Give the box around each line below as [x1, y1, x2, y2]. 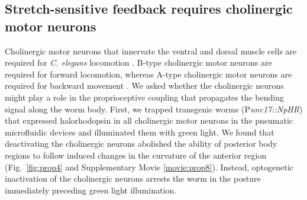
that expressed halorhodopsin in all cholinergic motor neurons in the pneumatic [5, 114, 293, 127]
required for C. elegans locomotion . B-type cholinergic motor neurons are [5, 56, 272, 69]
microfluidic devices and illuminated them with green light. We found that [5, 125, 274, 138]
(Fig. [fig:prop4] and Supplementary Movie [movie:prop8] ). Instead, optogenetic [5, 160, 293, 173]
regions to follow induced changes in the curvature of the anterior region [5, 149, 267, 161]
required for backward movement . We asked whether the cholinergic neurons [5, 79, 284, 92]
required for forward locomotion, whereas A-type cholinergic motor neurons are [5, 67, 292, 80]
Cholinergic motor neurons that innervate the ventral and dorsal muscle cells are [5, 44, 297, 57]
